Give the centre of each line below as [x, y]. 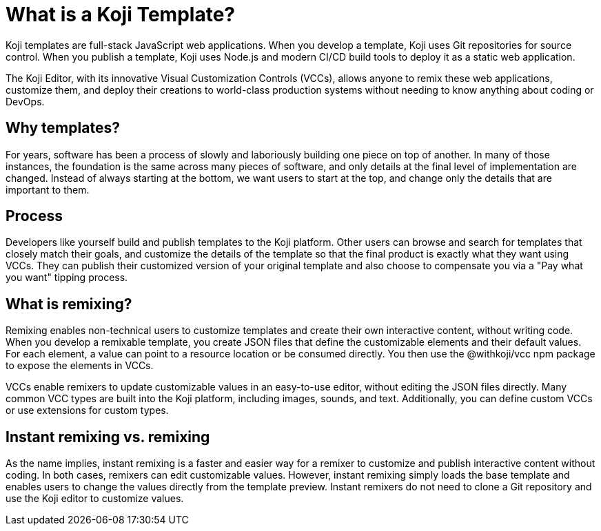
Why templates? [63, 128]
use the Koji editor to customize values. [95, 499]
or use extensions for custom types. [87, 410]
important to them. [48, 189]
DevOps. [25, 101]
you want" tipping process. [67, 278]
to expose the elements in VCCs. [80, 366]
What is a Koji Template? [120, 14]
